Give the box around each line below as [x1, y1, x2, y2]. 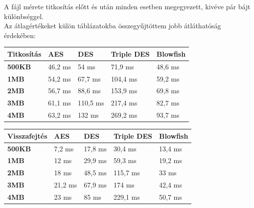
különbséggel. [4, 11, 44, 21]
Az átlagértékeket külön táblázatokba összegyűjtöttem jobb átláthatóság [4, 21, 221, 31]
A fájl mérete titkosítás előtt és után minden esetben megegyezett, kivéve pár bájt [4, 1, 251, 11]
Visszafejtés [7, 130, 47, 141]
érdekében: [4, 30, 36, 40]
